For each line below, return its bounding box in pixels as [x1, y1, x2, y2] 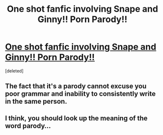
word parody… [5, 121, 51, 130]
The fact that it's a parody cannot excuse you [5, 82, 147, 90]
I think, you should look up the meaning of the [5, 114, 148, 122]
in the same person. [5, 97, 67, 106]
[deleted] [5, 67, 24, 74]
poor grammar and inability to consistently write [5, 90, 156, 98]
